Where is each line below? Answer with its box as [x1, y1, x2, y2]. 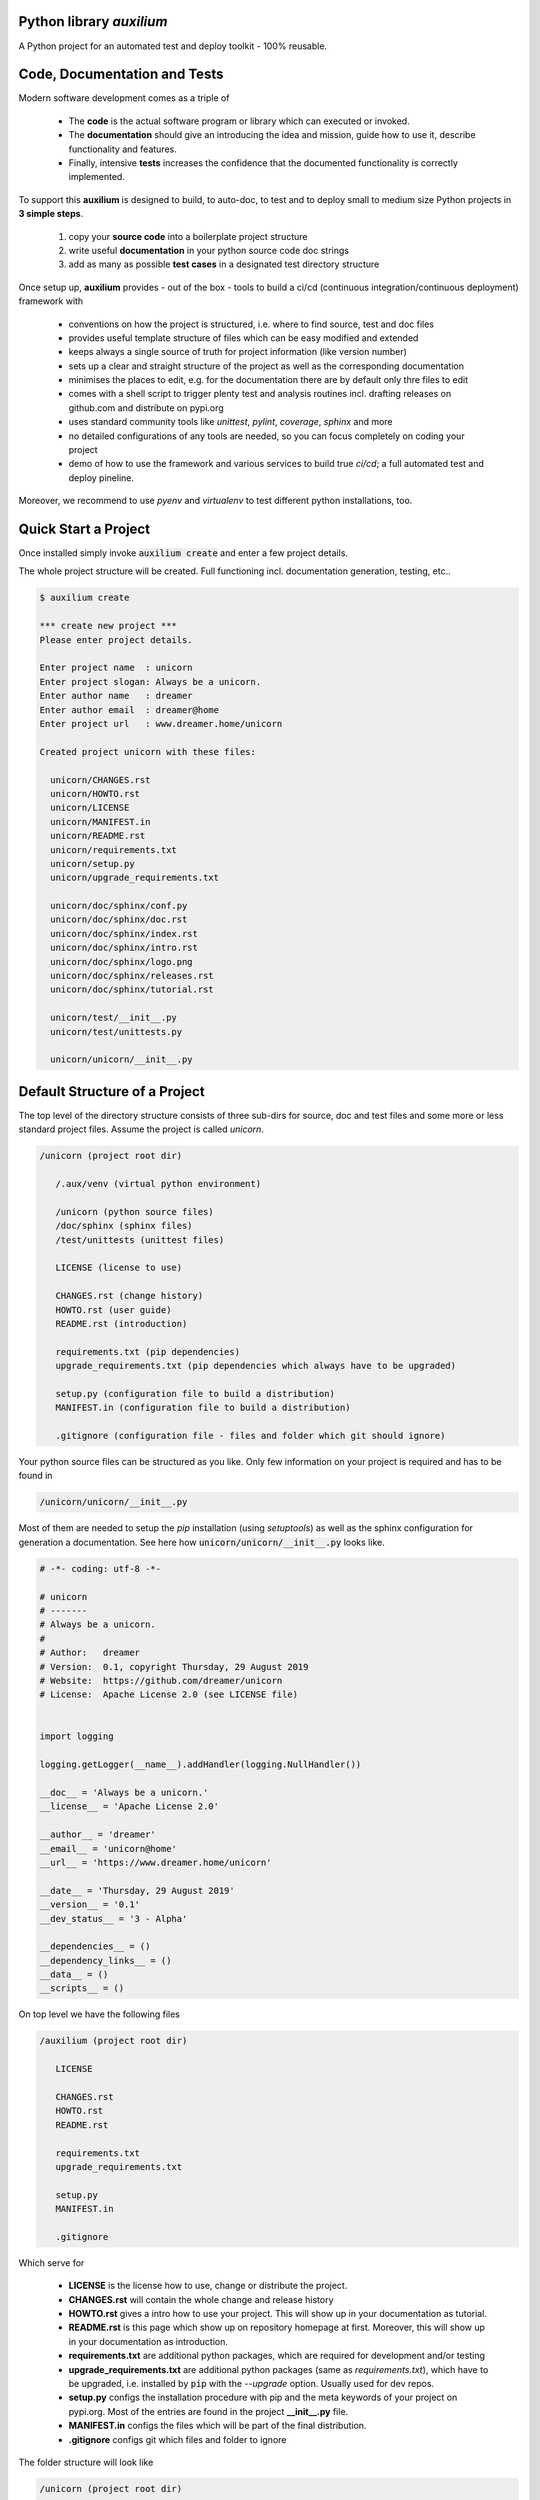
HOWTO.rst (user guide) [55, 1304, 172, 1315]
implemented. [68, 171, 125, 183]
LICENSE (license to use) [55, 1262, 183, 1274]
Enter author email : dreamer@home [39, 704, 220, 715]
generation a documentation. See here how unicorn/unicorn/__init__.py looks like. [18, 1536, 385, 1548]
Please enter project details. [39, 634, 194, 645]
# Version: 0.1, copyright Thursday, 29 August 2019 [39, 1661, 309, 1672]
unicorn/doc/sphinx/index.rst [50, 928, 199, 939]
